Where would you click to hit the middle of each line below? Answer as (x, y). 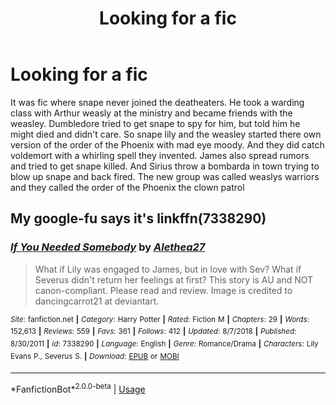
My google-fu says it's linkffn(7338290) (138, 218)
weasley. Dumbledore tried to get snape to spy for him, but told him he (155, 123)
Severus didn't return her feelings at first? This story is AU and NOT (174, 279)
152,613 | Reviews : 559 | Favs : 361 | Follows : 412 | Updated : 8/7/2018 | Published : (153, 332)
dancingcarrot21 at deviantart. (97, 301)
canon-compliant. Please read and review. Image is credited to (163, 290)
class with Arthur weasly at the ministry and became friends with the (151, 113)
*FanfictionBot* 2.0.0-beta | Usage (78, 388)
